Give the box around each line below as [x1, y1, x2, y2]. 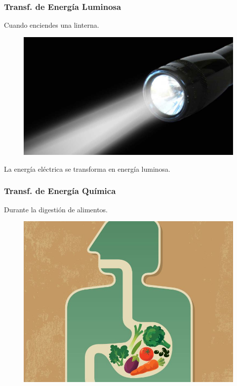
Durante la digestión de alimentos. [4, 204, 108, 214]
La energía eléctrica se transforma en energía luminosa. [4, 163, 170, 174]
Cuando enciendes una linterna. [4, 20, 99, 30]
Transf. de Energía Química [4, 185, 116, 197]
